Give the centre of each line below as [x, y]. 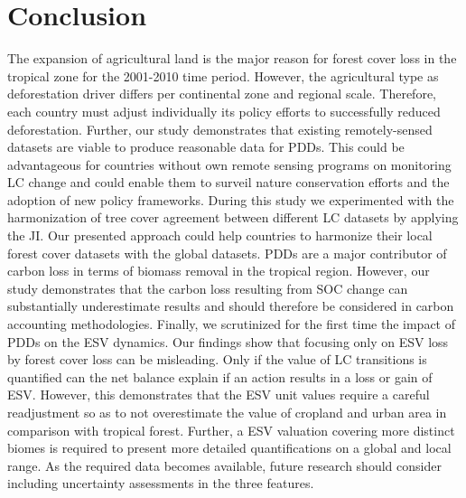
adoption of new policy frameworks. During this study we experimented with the [231, 199]
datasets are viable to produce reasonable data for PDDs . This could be [206, 147]
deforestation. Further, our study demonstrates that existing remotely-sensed [220, 129]
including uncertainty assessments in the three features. [161, 483]
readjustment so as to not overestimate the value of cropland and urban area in [227, 412]
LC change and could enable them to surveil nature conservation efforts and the [228, 182]
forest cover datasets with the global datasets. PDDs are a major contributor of [227, 253]
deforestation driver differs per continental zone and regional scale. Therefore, [222, 94]
